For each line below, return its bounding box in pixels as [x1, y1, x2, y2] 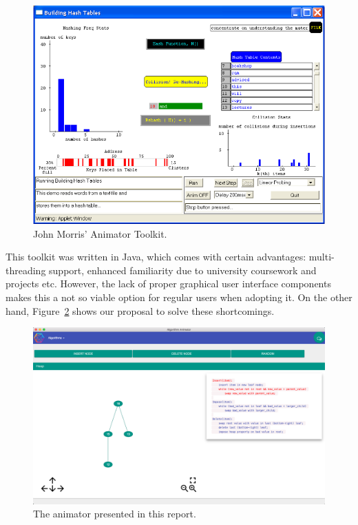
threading [6, 262, 46, 277]
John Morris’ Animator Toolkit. [33, 226, 167, 240]
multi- [308, 249, 335, 264]
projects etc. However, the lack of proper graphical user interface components [6, 276, 331, 291]
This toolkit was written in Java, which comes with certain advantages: [6, 249, 306, 264]
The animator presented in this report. [33, 506, 196, 521]
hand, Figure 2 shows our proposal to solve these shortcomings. [6, 303, 275, 318]
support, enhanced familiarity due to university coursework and [49, 262, 317, 277]
